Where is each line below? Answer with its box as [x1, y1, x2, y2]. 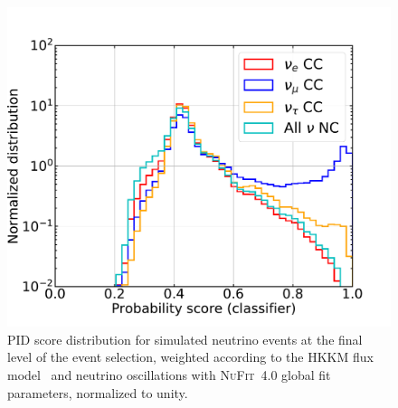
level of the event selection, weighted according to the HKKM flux [7, 347, 374, 366]
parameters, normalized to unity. [7, 383, 188, 402]
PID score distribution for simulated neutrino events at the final [7, 329, 363, 348]
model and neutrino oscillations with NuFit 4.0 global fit [7, 365, 331, 384]
